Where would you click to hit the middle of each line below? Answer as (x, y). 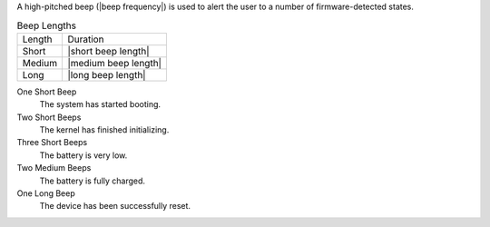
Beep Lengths (47, 25)
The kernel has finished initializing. (104, 129)
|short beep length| (108, 51)
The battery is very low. (83, 155)
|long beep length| (107, 74)
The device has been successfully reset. (115, 206)
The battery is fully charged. (92, 181)
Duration (86, 39)
